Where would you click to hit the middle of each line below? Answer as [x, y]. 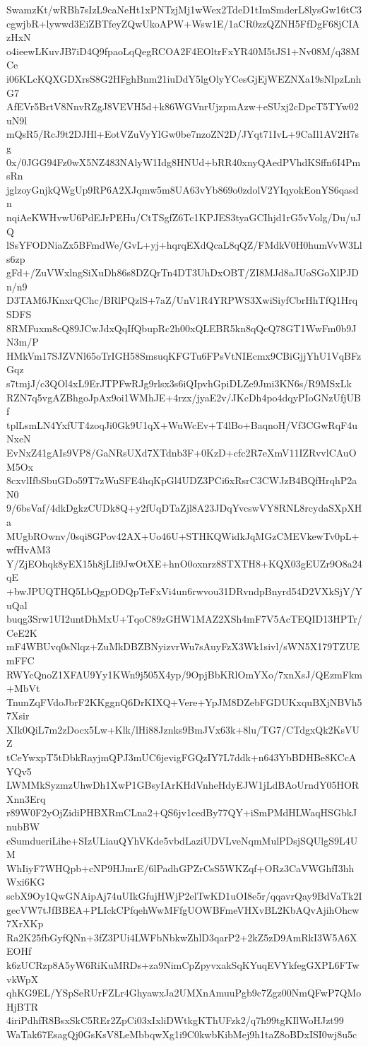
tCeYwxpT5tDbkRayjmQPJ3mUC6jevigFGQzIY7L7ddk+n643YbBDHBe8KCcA [182, 757]
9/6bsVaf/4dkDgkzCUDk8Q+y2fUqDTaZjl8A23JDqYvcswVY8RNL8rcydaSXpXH [184, 508]
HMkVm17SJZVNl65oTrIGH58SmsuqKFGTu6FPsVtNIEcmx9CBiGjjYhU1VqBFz [184, 355]
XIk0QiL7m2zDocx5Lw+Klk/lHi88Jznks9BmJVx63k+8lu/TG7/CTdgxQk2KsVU [183, 729]
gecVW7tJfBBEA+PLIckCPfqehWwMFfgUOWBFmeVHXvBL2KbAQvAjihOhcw [183, 909]
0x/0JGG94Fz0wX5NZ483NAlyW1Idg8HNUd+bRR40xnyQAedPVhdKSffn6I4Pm [184, 161]
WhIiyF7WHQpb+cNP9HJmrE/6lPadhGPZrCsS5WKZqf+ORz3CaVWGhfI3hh [180, 868]
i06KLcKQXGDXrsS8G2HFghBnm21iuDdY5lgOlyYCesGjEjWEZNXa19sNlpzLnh [184, 78]
